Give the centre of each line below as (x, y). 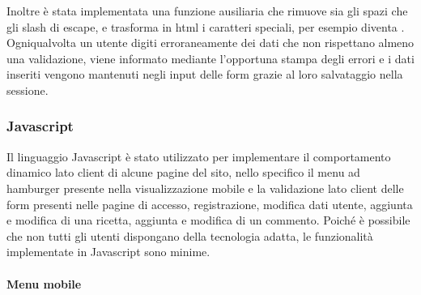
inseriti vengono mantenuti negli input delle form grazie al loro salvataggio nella (205, 74)
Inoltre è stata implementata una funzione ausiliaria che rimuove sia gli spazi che (207, 11)
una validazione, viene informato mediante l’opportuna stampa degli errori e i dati (210, 58)
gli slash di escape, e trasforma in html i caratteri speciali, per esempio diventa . (206, 26)
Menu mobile (44, 283)
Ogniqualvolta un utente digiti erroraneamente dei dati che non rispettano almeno (210, 43)
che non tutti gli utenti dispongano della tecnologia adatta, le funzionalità (190, 235)
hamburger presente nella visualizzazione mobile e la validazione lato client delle (205, 188)
